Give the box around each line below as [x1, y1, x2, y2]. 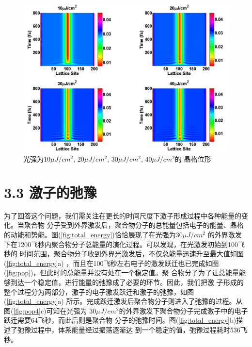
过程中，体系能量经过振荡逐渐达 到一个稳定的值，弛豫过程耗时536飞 [31, 325, 247, 335]
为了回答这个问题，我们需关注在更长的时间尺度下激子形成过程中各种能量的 [4, 210, 241, 220]
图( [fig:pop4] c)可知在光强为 [4, 305, 87, 315]
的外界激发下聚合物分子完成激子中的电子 [119, 305, 248, 315]
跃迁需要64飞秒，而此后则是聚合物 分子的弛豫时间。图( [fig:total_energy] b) [4, 315, 236, 325]
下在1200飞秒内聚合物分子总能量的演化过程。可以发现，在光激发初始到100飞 [4, 239, 245, 249]
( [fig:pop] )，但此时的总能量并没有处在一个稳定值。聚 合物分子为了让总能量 [4, 267, 239, 278]
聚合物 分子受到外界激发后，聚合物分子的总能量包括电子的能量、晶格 [24, 220, 244, 230]
